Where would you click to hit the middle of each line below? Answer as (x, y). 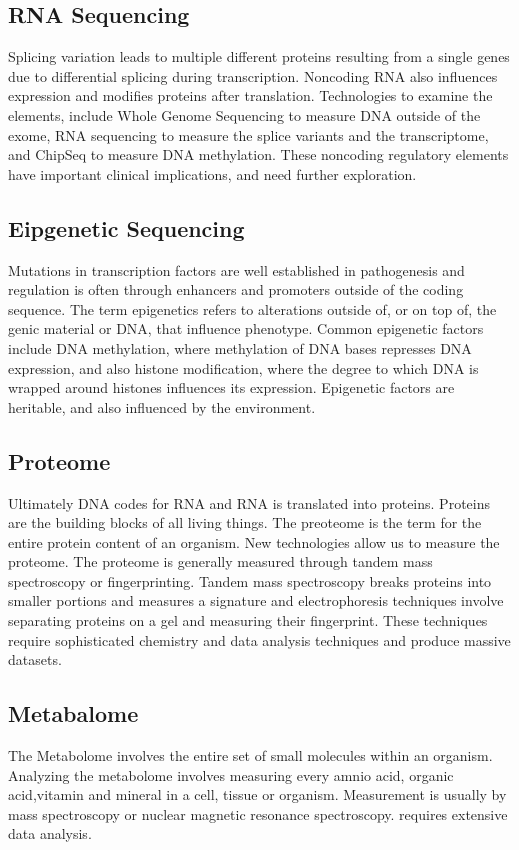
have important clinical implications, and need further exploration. (212, 173)
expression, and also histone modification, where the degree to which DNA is (243, 367)
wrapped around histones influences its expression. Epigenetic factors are (231, 387)
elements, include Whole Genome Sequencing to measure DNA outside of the (244, 114)
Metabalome (73, 713)
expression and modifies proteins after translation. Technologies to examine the (250, 95)
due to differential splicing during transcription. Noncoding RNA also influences (253, 75)
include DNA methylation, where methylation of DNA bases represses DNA (240, 347)
